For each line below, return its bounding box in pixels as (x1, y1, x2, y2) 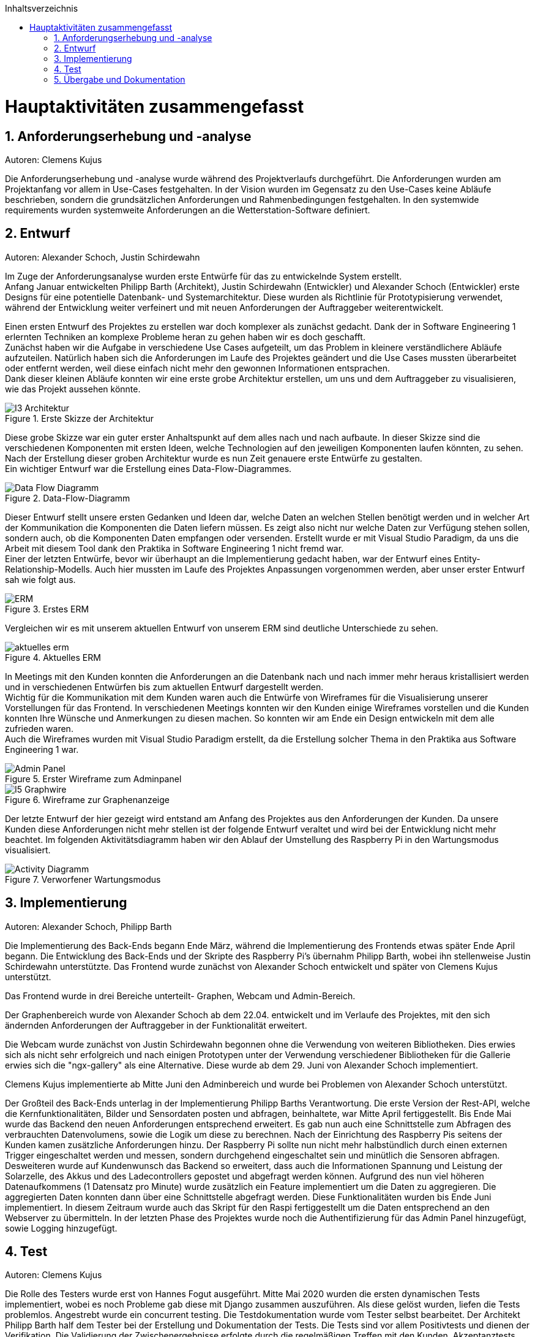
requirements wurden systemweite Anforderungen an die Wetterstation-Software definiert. (5, 204, 370, 215)
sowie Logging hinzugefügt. (5, 1222, 118, 1233)
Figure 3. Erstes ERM (5, 603, 89, 614)
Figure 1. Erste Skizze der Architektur (5, 413, 154, 424)
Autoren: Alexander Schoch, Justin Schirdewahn (5, 251, 200, 262)
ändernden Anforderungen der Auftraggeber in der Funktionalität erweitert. (5, 1019, 307, 1030)
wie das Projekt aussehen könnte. (5, 383, 141, 394)
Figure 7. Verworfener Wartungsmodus (5, 874, 161, 885)
